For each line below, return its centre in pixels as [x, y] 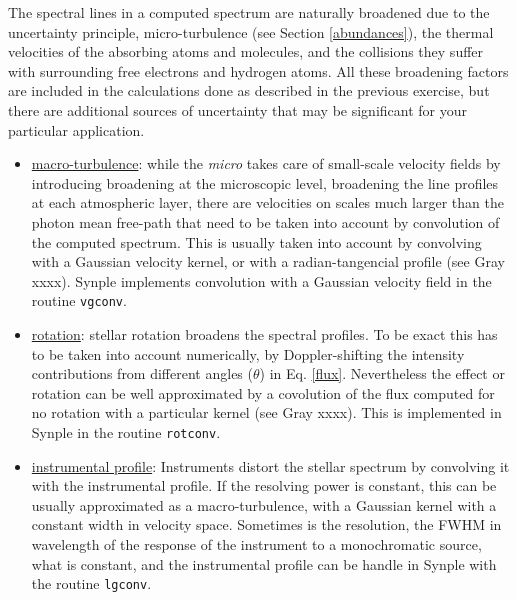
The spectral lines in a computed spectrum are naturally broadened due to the [249, 12]
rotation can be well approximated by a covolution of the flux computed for [263, 392]
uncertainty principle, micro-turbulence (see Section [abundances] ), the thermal [251, 31]
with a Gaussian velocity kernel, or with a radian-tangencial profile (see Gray [268, 261]
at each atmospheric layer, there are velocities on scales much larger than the [267, 202]
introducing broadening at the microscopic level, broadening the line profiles [265, 182]
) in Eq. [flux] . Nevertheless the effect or [382, 373]
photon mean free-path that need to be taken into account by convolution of [265, 221]
